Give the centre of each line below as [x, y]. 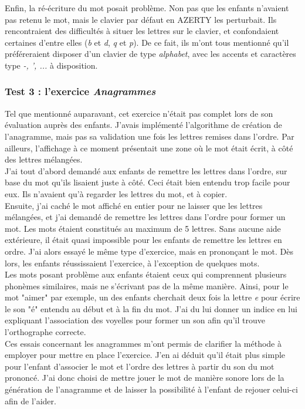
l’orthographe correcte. [45, 332]
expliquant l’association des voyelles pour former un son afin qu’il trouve [135, 320]
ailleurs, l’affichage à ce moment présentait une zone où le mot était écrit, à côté [149, 148]
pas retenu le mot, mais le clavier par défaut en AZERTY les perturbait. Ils [141, 19]
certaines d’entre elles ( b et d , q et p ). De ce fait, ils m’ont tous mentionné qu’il [147, 42]
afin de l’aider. [30, 400]
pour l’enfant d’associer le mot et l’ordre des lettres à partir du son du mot [140, 366]
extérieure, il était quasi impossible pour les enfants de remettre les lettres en [143, 240]
